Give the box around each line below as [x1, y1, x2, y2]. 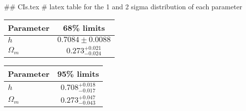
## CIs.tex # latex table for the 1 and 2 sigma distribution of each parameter [4, 1, 243, 11]
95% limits [57, 68, 99, 80]
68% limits [63, 22, 105, 33]
